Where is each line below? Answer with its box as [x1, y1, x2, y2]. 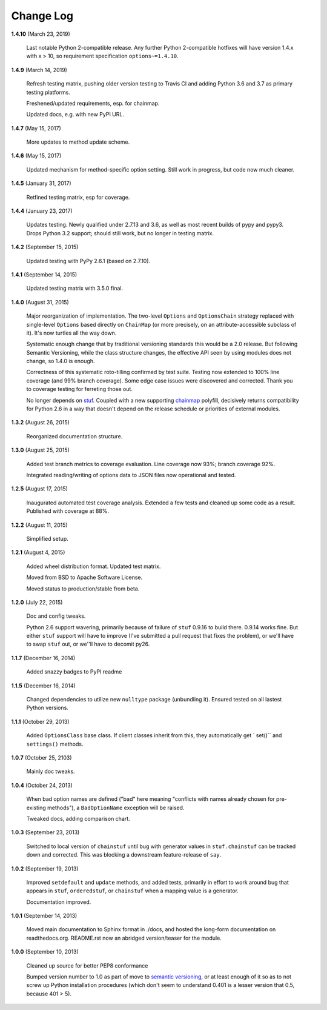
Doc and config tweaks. [26, 612, 86, 620]
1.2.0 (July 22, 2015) [11, 598, 63, 606]
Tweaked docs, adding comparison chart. [26, 815, 130, 822]
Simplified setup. [26, 535, 69, 542]
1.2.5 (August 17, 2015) [11, 485, 68, 492]
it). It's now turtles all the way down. [26, 329, 117, 336]
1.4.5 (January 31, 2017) [11, 179, 72, 187]
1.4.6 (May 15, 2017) [11, 152, 62, 159]
